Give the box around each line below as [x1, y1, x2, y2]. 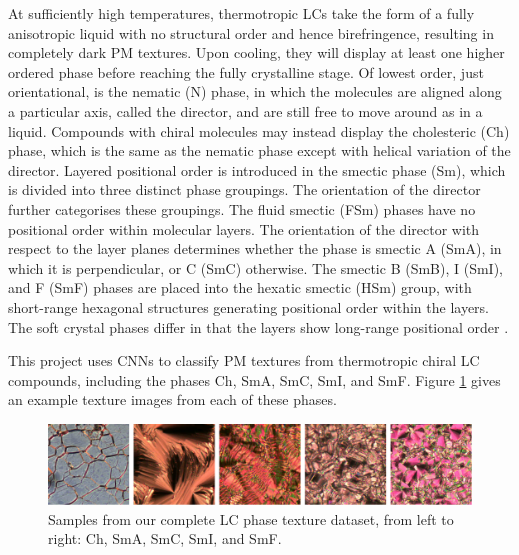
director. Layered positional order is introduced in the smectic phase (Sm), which [8, 159, 506, 180]
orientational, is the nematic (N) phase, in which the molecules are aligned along [8, 81, 502, 102]
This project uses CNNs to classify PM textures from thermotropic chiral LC [8, 350, 480, 371]
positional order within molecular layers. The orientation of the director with [8, 218, 480, 239]
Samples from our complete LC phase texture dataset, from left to [48, 508, 454, 529]
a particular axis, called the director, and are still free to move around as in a [8, 100, 483, 121]
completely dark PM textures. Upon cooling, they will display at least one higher [8, 42, 505, 63]
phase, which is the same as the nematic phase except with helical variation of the [8, 140, 511, 161]
